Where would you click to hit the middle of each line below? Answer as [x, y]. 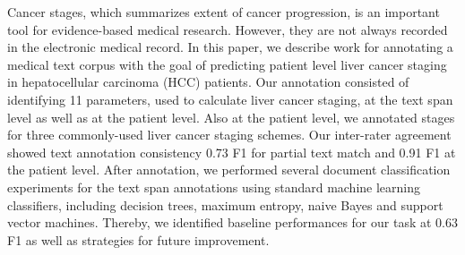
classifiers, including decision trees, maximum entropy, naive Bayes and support [225, 204]
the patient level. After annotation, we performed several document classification [229, 170]
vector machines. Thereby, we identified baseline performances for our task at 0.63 [232, 222]
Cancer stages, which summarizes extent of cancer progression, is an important [224, 12]
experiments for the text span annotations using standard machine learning [214, 187]
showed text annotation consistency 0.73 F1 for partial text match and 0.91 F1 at [232, 152]
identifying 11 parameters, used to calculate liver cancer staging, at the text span [230, 99]
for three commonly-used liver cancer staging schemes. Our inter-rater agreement [229, 135]
